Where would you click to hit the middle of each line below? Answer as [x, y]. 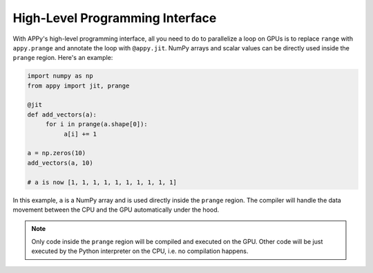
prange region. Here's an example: [63, 58]
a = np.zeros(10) [57, 153]
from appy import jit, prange [78, 85]
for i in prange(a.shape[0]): [96, 124]
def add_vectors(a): [62, 114]
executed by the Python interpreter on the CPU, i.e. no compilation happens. [140, 251]
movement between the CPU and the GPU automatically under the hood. [116, 210]
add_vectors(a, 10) [60, 163]
